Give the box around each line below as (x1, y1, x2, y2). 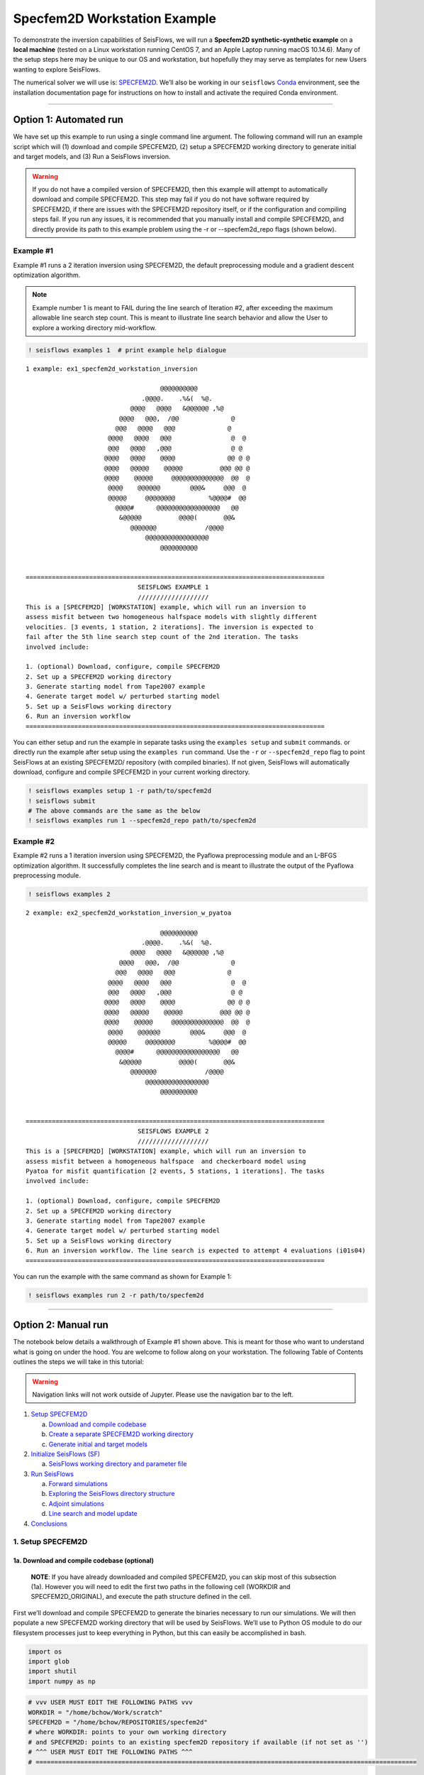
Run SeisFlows (30, 1470, 74, 1478)
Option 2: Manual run (13, 1319, 109, 1331)
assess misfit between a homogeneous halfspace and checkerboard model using (26, 1157, 306, 1165)
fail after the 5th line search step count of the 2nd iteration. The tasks (26, 633, 299, 641)
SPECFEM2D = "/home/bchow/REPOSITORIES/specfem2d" (28, 1718, 208, 1727)
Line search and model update (48, 1509, 138, 1518)
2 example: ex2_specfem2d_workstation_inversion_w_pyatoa (26, 909, 232, 917)
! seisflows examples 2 (28, 890, 111, 898)
